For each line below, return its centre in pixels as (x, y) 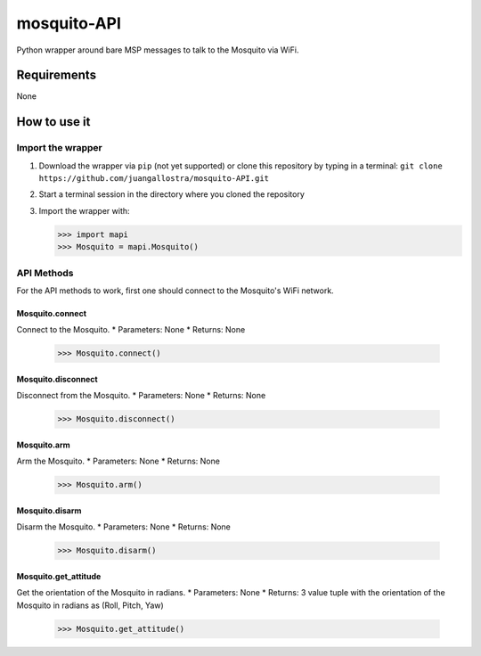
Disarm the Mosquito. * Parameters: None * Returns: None (124, 527)
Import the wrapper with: (84, 210)
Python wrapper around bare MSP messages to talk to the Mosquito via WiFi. (158, 50)
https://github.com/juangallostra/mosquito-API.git (154, 178)
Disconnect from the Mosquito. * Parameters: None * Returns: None (141, 396)
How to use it (53, 122)
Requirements (57, 75)
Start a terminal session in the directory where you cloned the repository (171, 194)
